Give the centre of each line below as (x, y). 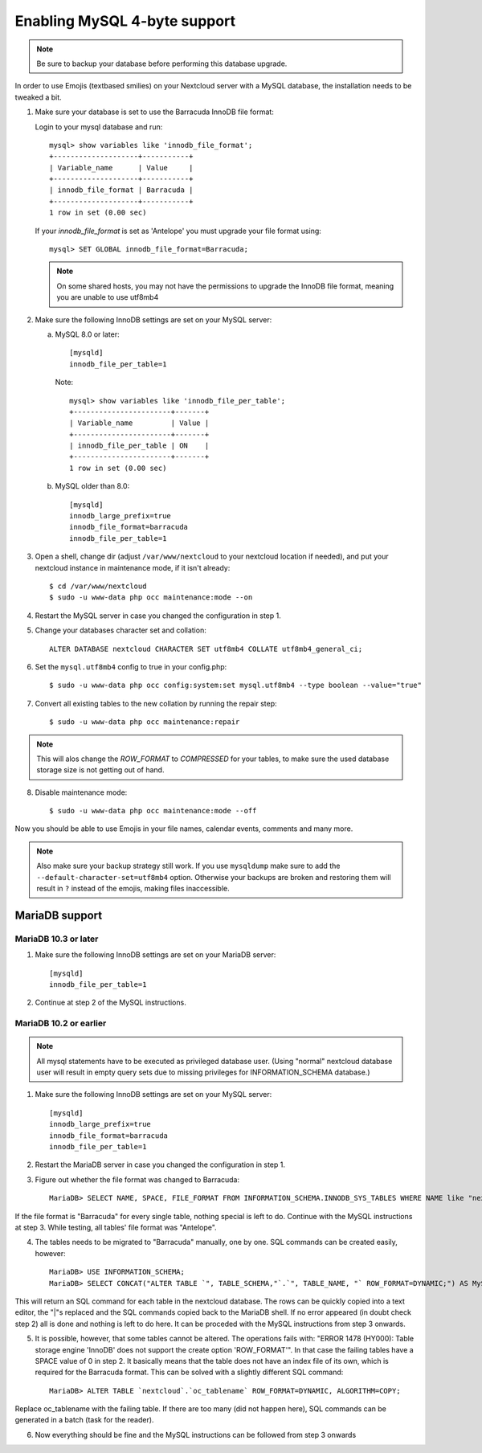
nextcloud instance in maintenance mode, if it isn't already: (133, 567)
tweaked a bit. (38, 97)
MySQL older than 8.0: (92, 486)
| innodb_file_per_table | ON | (139, 446)
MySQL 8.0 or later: (87, 334)
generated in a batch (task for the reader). (84, 1420)
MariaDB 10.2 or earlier (61, 1023)
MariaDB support (59, 915)
